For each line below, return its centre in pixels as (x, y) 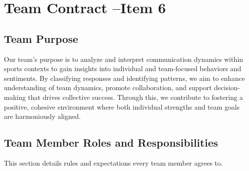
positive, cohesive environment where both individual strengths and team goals (122, 106)
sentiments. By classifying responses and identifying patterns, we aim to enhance (124, 78)
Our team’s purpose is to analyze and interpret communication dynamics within (124, 59)
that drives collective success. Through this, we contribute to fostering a (135, 97)
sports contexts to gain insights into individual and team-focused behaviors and (123, 68)
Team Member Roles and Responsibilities (111, 142)
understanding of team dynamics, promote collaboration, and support (108, 87)
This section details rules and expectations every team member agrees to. (113, 162)
